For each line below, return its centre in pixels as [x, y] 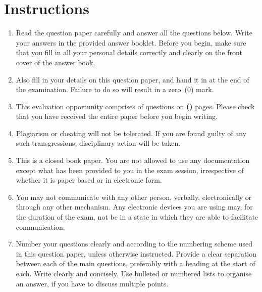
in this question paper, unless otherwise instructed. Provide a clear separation [136, 253]
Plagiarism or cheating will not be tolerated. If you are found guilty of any [131, 133]
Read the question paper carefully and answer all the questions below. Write [134, 33]
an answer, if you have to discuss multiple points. [92, 283]
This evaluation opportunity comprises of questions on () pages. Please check [135, 106]
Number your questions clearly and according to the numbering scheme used [134, 244]
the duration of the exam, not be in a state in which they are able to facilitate [137, 217]
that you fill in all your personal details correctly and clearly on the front [129, 52]
